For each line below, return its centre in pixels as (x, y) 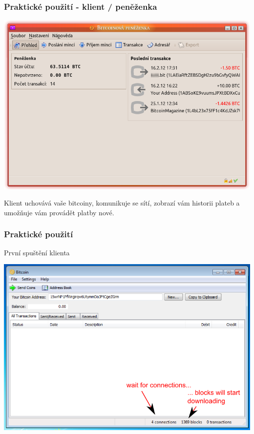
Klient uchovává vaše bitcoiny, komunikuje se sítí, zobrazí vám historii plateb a (122, 203)
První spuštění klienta (37, 252)
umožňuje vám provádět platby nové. (59, 212)
